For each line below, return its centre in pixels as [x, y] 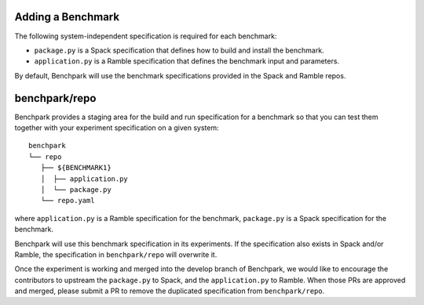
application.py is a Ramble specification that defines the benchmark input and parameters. [187, 61]
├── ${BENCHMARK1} [76, 168]
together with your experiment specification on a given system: [117, 127]
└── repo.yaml [68, 201]
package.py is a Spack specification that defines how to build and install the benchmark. [179, 50]
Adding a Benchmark [67, 17]
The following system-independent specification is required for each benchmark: [146, 36]
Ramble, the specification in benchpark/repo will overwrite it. [116, 254]
